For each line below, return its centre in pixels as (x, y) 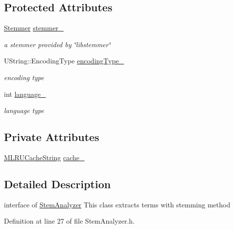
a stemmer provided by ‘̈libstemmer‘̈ (57, 44)
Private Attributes (52, 137)
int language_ (25, 94)
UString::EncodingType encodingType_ (64, 61)
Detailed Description (58, 184)
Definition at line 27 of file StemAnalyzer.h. (70, 221)
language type (24, 110)
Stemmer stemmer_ (34, 28)
